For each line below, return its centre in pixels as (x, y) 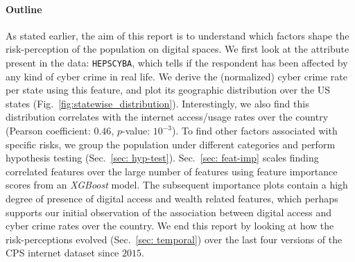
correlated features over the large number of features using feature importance (172, 171)
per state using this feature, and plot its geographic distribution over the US (168, 90)
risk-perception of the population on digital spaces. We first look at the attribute (177, 49)
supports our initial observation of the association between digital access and (169, 212)
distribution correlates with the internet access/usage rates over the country (167, 117)
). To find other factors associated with (255, 131)
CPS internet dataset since (62, 253)
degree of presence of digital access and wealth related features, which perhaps (172, 198)
